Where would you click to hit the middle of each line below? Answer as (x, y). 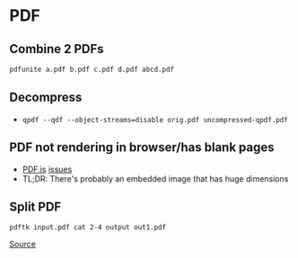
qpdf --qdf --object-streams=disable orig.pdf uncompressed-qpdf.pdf (155, 120)
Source (22, 245)
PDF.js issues (47, 169)
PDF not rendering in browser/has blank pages (142, 148)
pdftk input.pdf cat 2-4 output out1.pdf (88, 227)
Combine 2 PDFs (57, 49)
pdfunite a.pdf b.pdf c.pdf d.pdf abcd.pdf (92, 69)
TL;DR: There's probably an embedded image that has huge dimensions (155, 178)
